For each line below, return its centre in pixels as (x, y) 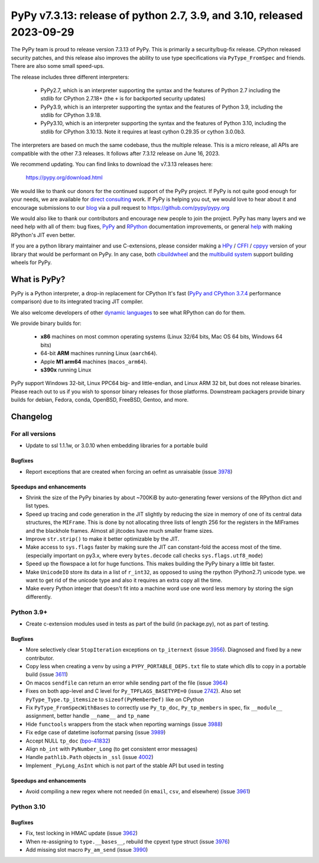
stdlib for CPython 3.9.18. (71, 115)
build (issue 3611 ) (47, 675)
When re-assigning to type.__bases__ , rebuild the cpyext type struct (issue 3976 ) (128, 841)
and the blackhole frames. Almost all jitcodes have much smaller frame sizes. (120, 530)
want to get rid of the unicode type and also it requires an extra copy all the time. (124, 580)
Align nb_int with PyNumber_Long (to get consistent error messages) (112, 749)
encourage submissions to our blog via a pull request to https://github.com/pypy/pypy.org (120, 207)
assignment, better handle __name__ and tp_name (88, 716)
